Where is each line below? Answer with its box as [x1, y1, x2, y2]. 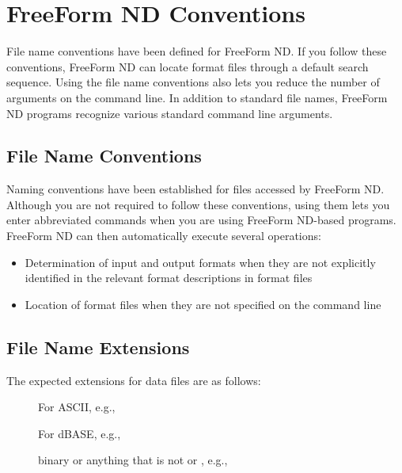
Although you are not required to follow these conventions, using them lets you [6, 196, 390, 212]
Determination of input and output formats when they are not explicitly [25, 254, 376, 270]
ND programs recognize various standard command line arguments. [6, 105, 333, 121]
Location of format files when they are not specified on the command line [25, 296, 381, 312]
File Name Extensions [6, 334, 190, 359]
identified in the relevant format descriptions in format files [25, 269, 313, 286]
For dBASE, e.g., [38, 425, 121, 441]
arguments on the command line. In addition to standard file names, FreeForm [6, 89, 388, 105]
